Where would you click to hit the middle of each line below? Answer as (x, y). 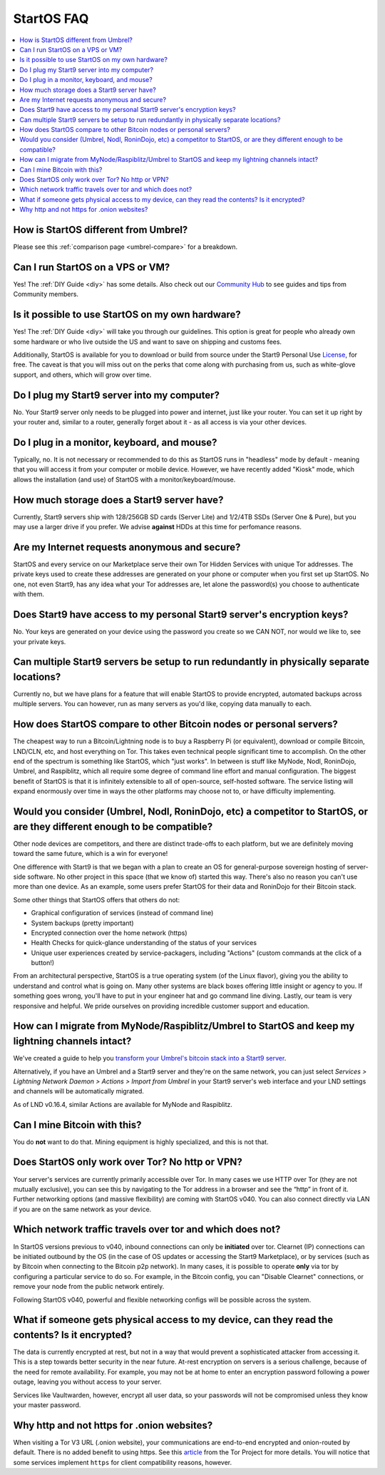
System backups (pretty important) (83, 923)
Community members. (46, 294)
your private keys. (40, 641)
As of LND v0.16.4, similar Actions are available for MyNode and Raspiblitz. (123, 1104)
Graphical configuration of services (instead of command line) (122, 913)
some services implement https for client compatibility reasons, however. (123, 1462)
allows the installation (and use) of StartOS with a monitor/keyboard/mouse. (124, 479)
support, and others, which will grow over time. (82, 374)
